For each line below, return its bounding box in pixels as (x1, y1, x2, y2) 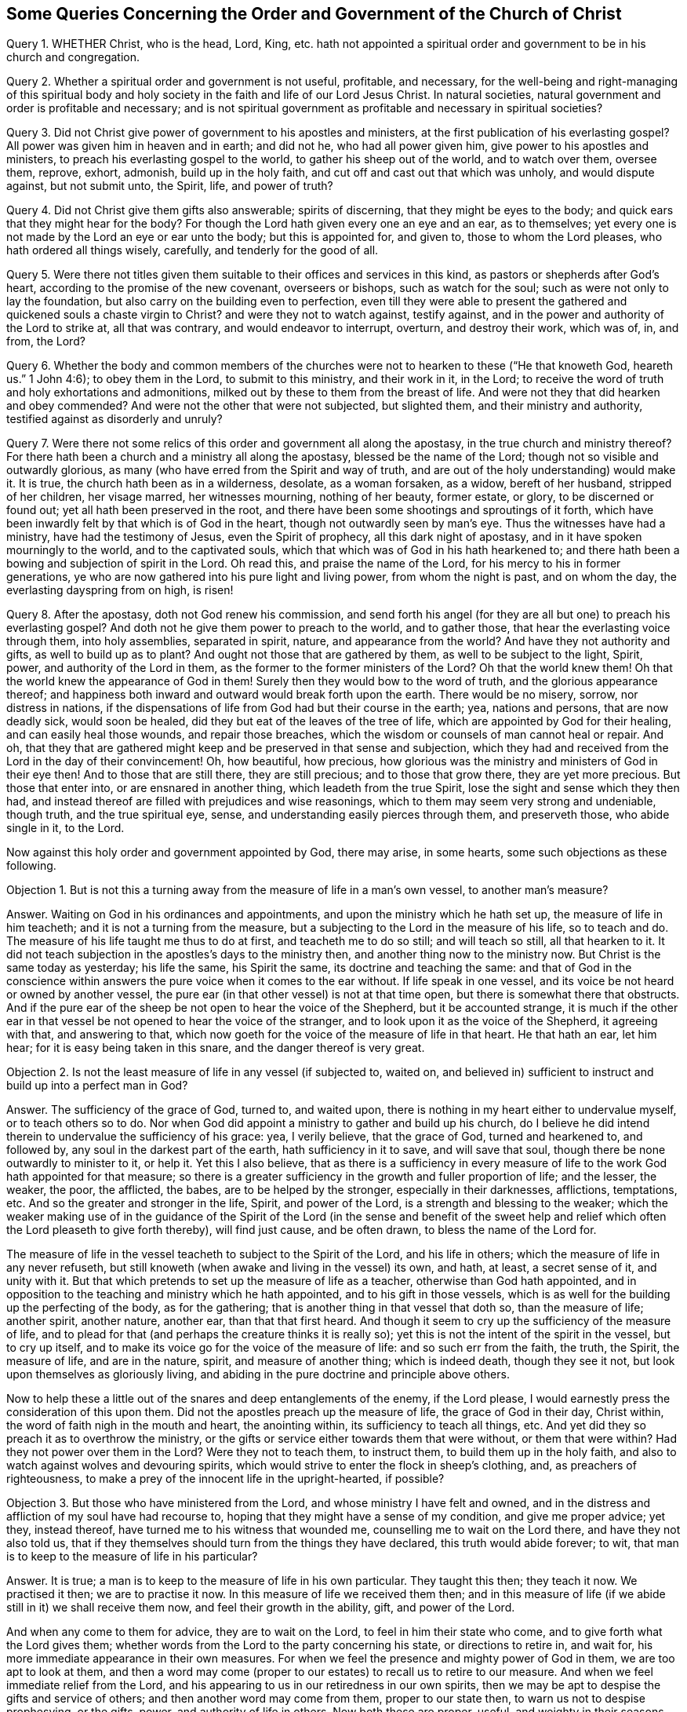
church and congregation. (6, 50, 140, 64)
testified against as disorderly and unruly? (6, 412, 223, 426)
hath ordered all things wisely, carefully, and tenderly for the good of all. (6, 243, 379, 257)
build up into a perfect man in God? (6, 1079, 188, 1093)
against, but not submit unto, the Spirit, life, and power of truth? (6, 179, 333, 193)
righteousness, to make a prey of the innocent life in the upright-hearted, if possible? (6, 1472, 445, 1486)
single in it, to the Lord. (6, 821, 125, 835)
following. (6, 859, 56, 873)
